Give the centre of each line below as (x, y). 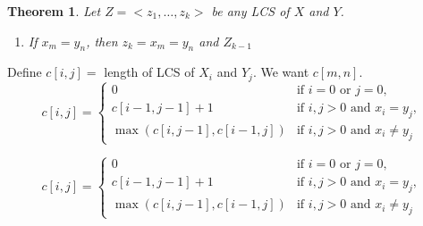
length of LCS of (149, 72)
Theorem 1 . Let (54, 11)
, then (102, 41)
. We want (281, 72)
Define (25, 72)
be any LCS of (250, 11)
